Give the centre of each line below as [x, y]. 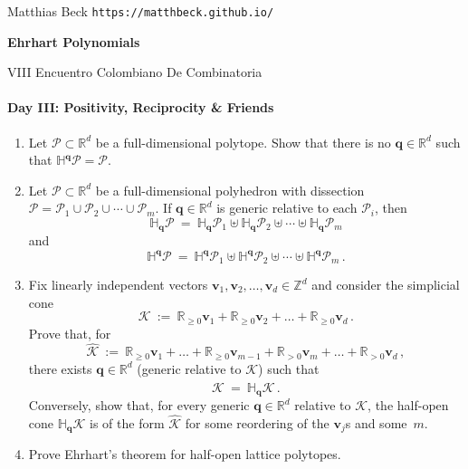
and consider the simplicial [386, 285]
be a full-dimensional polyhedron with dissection [230, 190]
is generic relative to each [287, 208]
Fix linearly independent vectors [118, 285]
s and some [376, 423]
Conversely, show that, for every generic [139, 405]
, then [391, 208]
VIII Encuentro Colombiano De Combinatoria [135, 72]
